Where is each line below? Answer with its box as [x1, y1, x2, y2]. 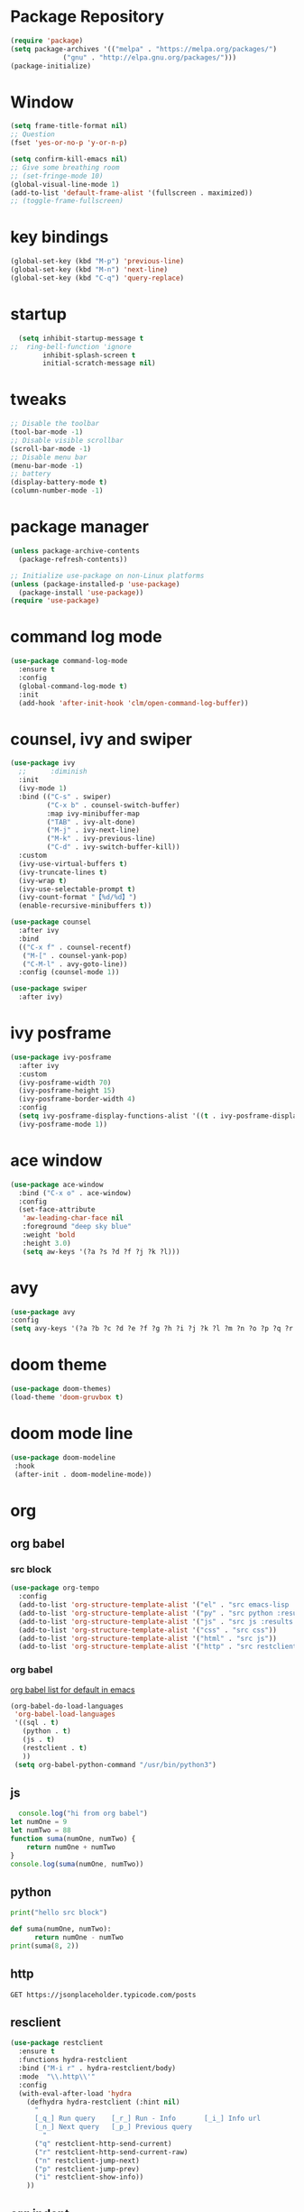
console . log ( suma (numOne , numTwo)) [10, 1859, 144, 1868]
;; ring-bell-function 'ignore [10, 342, 132, 351]
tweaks [10, 390, 67, 410]
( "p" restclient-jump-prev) [33, 2164, 141, 2173]
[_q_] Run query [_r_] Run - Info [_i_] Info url [33, 2114, 261, 2124]
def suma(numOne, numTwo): [10, 1924, 112, 1934]
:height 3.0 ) [22, 1239, 71, 1248]
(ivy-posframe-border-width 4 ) [18, 1094, 136, 1104]
